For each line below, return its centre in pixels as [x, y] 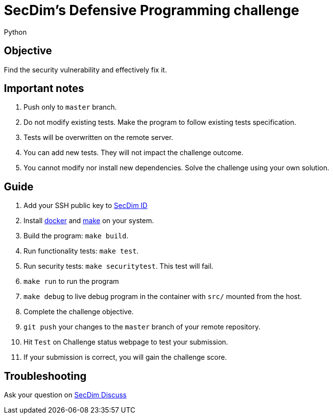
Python [15, 32]
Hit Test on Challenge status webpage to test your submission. [126, 342]
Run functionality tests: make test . [81, 251]
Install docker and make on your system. [89, 221]
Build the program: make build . [76, 236]
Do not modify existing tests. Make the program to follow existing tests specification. [160, 122]
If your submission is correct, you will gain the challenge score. [125, 357]
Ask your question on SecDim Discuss [65, 395]
